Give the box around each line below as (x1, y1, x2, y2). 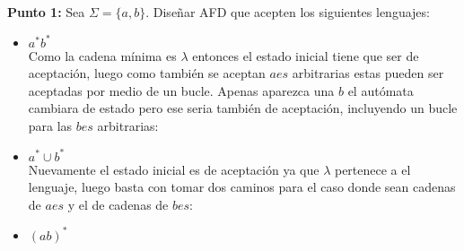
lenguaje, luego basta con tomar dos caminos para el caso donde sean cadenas (28, 177, 456, 196)
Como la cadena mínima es (28, 46, 177, 65)
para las (28, 116, 73, 134)
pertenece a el (334, 160, 411, 178)
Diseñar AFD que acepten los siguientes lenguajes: (153, 3, 430, 21)
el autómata (347, 81, 414, 100)
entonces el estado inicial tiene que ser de (192, 46, 419, 65)
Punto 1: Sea (7, 3, 85, 21)
